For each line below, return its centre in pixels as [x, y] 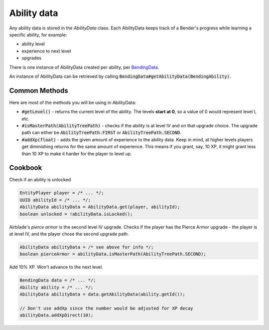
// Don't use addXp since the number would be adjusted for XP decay [106, 308]
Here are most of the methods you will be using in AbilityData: [73, 102]
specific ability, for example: [38, 34]
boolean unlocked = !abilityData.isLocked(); [76, 214]
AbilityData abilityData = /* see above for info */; [87, 247]
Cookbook [26, 168]
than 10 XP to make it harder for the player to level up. [77, 154]
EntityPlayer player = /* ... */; [62, 193]
